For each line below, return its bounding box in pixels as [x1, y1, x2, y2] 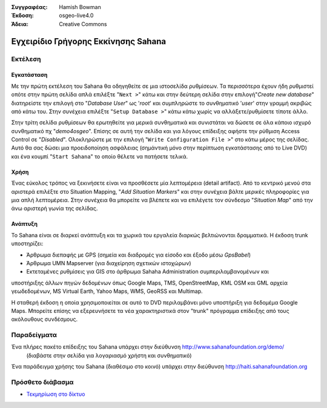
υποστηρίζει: [11, 240, 44, 248]
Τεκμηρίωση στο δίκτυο [26, 390, 85, 398]
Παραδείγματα [11, 331, 58, 339]
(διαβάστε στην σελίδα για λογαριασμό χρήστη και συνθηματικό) [26, 352, 192, 359]
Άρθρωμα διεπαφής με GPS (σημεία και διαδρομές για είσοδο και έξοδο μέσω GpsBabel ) [26, 251, 251, 258]
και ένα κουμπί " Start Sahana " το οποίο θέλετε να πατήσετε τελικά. [11, 153, 188, 160]
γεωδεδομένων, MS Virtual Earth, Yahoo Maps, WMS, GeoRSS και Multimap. [11, 288, 203, 295]
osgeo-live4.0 [59, 12, 94, 19]
